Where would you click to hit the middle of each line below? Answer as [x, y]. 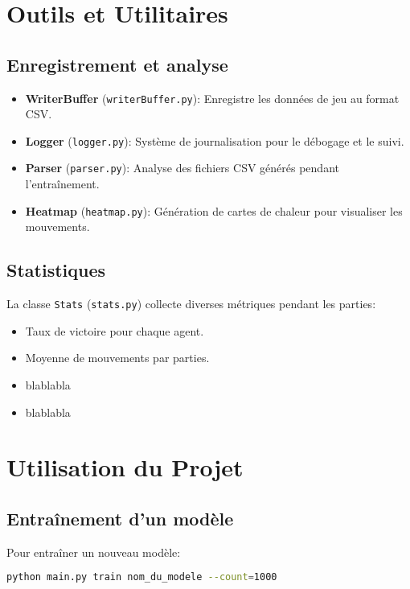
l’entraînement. [62, 184]
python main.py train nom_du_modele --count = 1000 [142, 577]
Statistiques [56, 270]
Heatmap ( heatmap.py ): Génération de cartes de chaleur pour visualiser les [214, 210]
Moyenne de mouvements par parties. [117, 358]
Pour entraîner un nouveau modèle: [94, 552]
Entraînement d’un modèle [120, 518]
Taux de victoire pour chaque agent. [115, 330]
